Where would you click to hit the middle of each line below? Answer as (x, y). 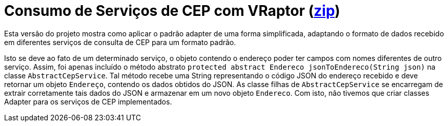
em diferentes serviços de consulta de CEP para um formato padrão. (120, 42)
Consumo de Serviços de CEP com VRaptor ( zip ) (172, 11)
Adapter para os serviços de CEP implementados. (88, 101)
